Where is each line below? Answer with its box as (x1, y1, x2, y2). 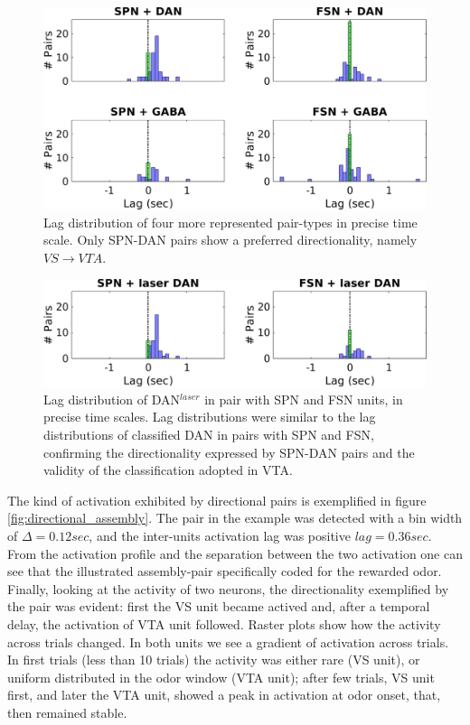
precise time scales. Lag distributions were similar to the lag (43, 407, 376, 426)
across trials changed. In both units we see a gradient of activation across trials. (7, 632, 449, 651)
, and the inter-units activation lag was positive (89, 525, 351, 544)
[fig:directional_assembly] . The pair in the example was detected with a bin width (7, 508, 463, 527)
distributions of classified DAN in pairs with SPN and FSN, (43, 424, 374, 443)
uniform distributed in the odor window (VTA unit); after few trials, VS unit (7, 667, 435, 686)
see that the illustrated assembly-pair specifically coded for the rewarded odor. (7, 562, 442, 581)
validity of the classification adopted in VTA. (43, 460, 293, 479)
